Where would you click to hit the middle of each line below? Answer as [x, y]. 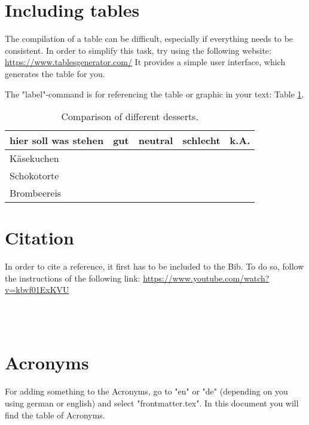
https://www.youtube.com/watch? [206, 278]
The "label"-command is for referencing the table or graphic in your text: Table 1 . [154, 94]
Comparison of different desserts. [130, 117]
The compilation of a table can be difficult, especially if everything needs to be [149, 39]
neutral [156, 140]
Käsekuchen [34, 158]
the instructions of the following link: [73, 278]
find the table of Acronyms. [55, 415]
